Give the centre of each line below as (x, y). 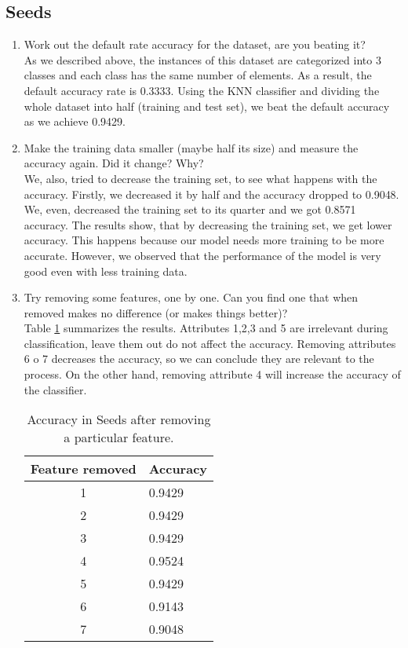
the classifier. (55, 389)
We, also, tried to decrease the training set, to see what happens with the (200, 178)
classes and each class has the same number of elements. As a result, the (198, 75)
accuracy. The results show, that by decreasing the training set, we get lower (208, 224)
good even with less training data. (106, 271)
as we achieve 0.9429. (75, 121)
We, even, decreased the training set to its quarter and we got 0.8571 (190, 209)
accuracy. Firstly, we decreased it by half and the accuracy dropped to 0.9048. (211, 194)
